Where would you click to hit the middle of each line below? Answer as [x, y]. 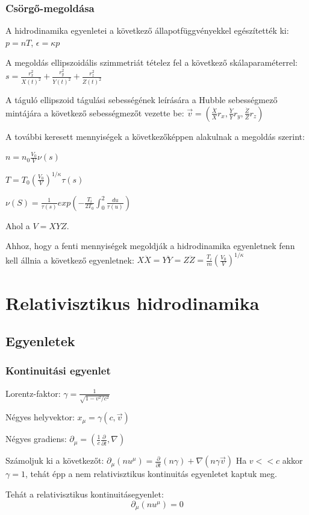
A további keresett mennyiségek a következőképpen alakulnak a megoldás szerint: [155, 136]
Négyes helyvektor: [40, 417]
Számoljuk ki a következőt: [55, 460]
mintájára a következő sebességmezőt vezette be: [95, 112]
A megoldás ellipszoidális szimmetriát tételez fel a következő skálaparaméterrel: [152, 62]
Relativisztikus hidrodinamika [133, 302]
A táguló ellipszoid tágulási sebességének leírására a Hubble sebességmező [142, 100]
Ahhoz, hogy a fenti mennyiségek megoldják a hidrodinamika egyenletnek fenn [150, 246]
